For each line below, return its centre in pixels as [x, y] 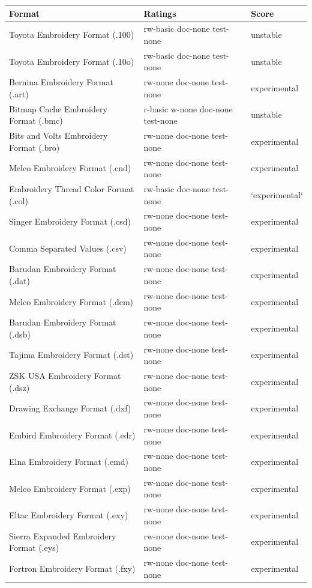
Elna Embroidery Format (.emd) [69, 462]
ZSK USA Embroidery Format [65, 376]
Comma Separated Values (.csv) [68, 248]
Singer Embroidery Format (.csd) [70, 221]
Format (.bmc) [36, 120]
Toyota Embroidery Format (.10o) [72, 61]
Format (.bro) [34, 147]
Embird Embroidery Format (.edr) [72, 435]
